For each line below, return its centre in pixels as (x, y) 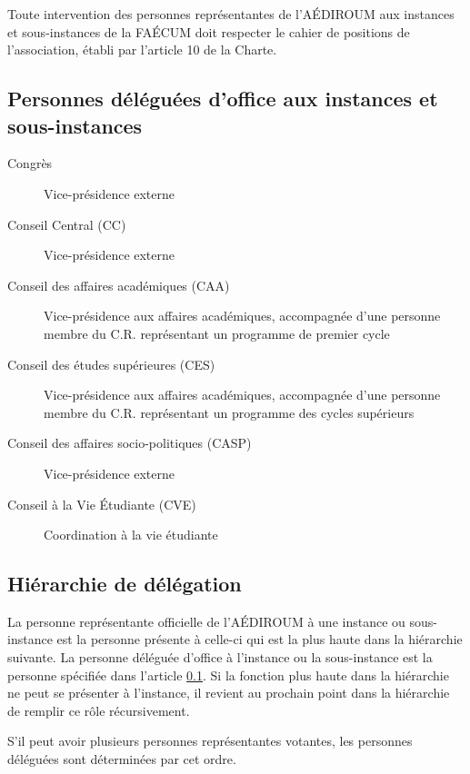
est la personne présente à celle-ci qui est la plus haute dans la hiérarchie (260, 639)
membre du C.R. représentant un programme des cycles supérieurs (229, 412)
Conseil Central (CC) (67, 224)
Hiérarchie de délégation (125, 584)
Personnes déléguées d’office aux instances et (223, 99)
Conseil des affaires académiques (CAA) (119, 285)
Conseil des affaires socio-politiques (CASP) (130, 443)
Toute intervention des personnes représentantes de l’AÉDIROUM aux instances (231, 14)
